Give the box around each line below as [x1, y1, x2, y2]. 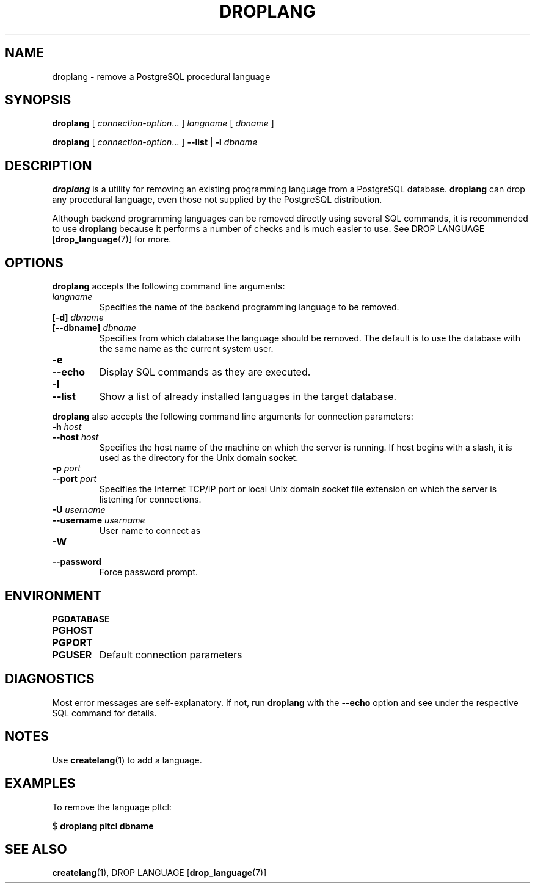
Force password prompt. [99, 567, 198, 578]
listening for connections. [99, 494, 202, 505]
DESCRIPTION [5, 158, 92, 173]
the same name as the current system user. [99, 343, 274, 354]
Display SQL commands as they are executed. [99, 366, 311, 379]
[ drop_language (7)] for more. [52, 234, 172, 245]
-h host [52, 421, 82, 432]
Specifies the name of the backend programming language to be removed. [99, 302, 399, 313]
